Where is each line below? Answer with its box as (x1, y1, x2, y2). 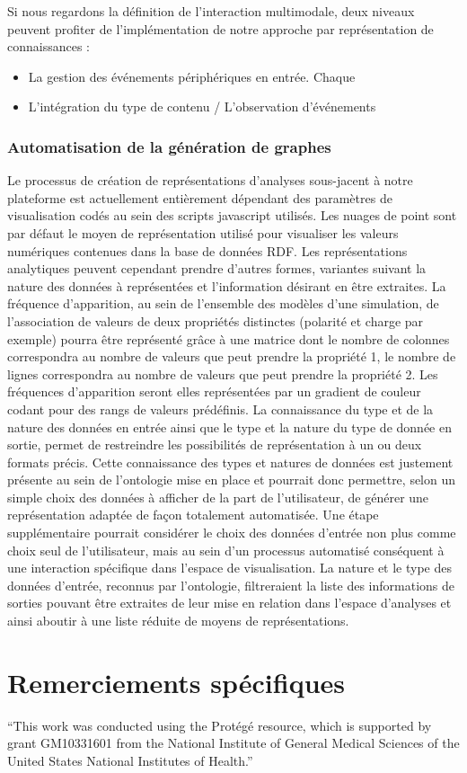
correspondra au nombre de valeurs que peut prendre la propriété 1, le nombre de (7, 347, 456, 366)
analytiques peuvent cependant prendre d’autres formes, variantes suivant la (7, 259, 427, 278)
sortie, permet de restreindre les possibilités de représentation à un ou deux (7, 435, 422, 454)
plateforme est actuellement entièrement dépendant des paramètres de (7, 188, 392, 207)
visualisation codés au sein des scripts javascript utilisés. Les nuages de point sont (7, 206, 457, 225)
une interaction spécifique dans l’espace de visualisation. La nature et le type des (7, 558, 452, 577)
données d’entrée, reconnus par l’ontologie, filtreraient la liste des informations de (7, 575, 455, 594)
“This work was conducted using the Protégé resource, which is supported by (7, 715, 432, 734)
